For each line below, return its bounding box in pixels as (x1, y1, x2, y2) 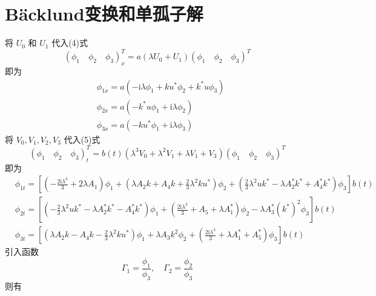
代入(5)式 (64, 133, 101, 145)
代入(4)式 (51, 36, 88, 49)
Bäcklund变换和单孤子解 (5, 1, 203, 26)
